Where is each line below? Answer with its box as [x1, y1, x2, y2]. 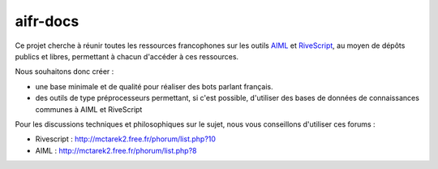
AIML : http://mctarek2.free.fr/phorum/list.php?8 [35, 145, 197, 155]
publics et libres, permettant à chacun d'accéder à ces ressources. [15, 51, 239, 61]
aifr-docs [15, 12, 79, 30]
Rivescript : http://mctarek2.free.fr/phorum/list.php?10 [35, 134, 217, 144]
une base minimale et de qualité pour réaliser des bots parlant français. [35, 81, 273, 91]
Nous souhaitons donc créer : [15, 67, 114, 76]
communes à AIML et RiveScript [35, 104, 143, 114]
